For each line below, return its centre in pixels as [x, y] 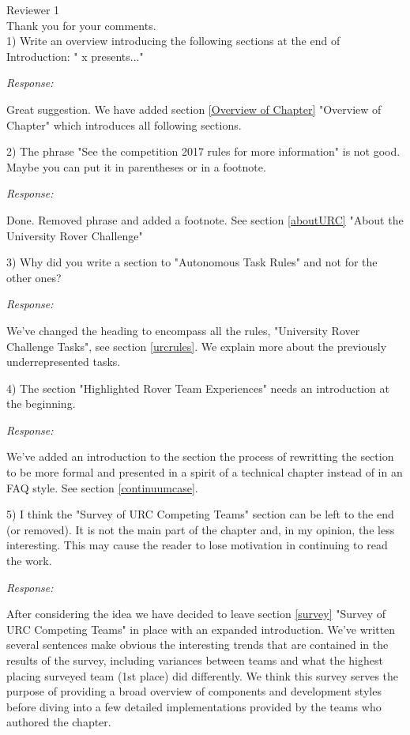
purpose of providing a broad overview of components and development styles [194, 691]
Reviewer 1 [33, 9]
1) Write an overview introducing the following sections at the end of [173, 41]
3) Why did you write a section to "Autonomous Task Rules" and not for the [192, 262]
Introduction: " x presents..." [75, 56]
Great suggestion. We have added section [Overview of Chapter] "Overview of [194, 109]
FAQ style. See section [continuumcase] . [102, 487]
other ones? [34, 277]
